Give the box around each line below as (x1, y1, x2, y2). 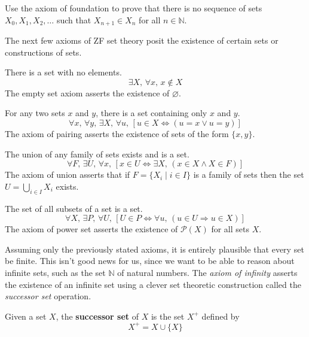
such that (56, 13, 91, 26)
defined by (201, 309, 240, 322)
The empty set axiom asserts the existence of (5, 86, 170, 99)
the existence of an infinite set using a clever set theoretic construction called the (5, 278, 301, 290)
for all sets (211, 223, 249, 235)
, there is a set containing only (96, 107, 207, 119)
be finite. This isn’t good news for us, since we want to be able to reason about (5, 254, 295, 267)
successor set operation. (5, 290, 91, 302)
